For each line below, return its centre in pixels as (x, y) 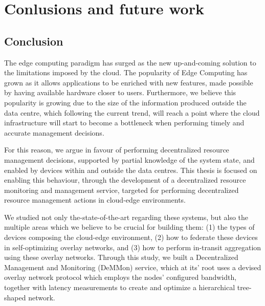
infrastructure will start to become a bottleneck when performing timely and (124, 123)
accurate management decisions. (54, 132)
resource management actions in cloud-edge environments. (95, 200)
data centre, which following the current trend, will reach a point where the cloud (132, 112)
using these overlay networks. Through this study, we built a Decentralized (121, 257)
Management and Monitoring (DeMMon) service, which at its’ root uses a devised (133, 267)
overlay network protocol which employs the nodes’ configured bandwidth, (120, 277)
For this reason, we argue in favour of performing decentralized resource (117, 150)
